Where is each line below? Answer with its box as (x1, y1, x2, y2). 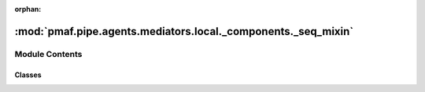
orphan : (14, 5, 42, 13)
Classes (14, 70, 42, 80)
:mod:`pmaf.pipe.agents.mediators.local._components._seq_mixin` (14, 24, 354, 38)
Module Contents (14, 48, 83, 59)
